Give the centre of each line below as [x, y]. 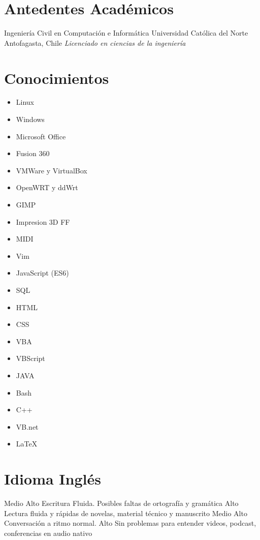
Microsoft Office [41, 136]
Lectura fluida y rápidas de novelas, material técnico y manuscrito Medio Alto [126, 513]
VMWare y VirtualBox [52, 170]
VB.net [27, 426]
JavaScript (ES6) [42, 273]
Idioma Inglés [53, 479]
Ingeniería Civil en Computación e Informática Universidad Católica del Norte [126, 33]
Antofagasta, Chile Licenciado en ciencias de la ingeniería [95, 42]
